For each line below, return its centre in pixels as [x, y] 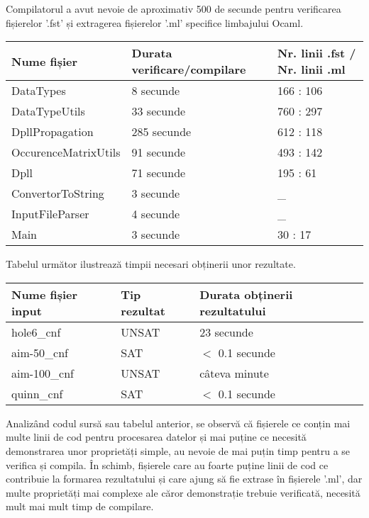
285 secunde [161, 132]
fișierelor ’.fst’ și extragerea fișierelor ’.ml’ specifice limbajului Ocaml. [155, 22]
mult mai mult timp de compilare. [80, 506]
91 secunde [159, 152]
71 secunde [159, 173]
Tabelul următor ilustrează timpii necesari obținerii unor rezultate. [151, 264]
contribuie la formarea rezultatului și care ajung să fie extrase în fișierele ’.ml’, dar [184, 479]
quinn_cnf [37, 393]
